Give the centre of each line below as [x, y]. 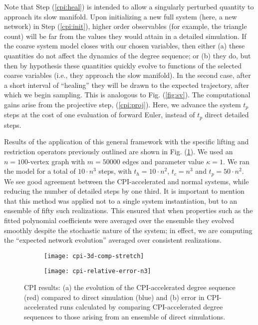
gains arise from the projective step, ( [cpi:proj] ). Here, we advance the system [123, 104]
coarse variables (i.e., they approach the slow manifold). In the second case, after [128, 75]
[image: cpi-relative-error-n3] [98, 271]
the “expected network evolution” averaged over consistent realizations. [113, 240]
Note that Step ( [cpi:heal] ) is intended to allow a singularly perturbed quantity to [129, 6]
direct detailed [227, 115]
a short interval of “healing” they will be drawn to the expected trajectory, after [127, 85]
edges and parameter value [163, 161]
